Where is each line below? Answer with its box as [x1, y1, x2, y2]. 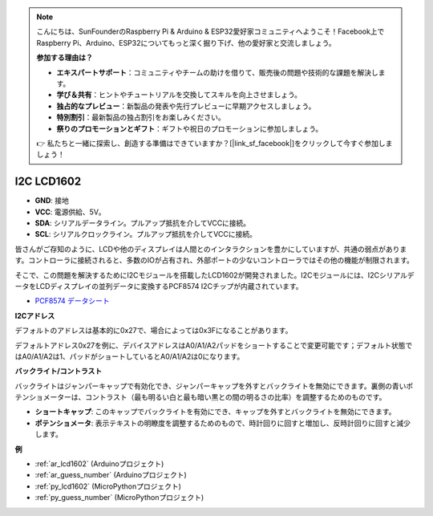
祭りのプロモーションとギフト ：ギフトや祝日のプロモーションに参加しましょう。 [56, 124, 323, 133]
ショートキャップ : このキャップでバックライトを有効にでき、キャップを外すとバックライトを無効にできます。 [34, 407, 396, 416]
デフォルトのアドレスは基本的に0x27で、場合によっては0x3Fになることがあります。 [14, 326, 293, 335]
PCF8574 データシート [34, 296, 110, 306]
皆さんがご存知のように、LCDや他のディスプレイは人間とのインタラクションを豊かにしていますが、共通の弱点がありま [14, 244, 407, 254]
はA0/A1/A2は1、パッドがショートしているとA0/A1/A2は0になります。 [14, 351, 245, 361]
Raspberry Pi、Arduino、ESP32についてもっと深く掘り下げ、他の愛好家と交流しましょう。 [36, 38, 336, 47]
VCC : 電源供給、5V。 [34, 207, 106, 217]
